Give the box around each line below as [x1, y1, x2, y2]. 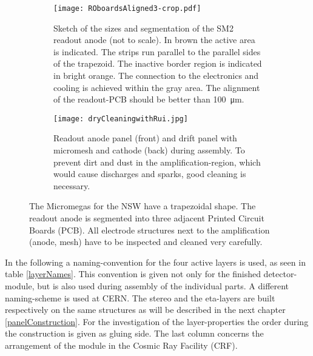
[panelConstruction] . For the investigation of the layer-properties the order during [5, 315, 309, 327]
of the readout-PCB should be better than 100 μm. [53, 93, 244, 106]
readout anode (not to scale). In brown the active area [53, 33, 255, 46]
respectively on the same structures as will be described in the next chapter [5, 303, 286, 316]
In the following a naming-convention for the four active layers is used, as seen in [5, 255, 306, 268]
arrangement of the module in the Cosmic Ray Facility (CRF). [5, 338, 238, 351]
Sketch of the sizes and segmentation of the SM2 [53, 21, 234, 34]
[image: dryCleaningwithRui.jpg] [53, 114, 188, 123]
